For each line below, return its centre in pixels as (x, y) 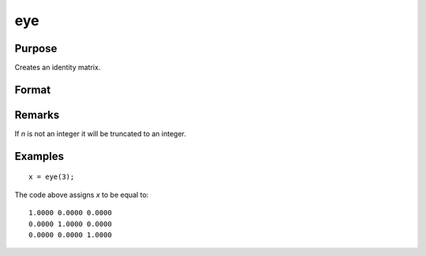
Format (33, 89)
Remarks (37, 115)
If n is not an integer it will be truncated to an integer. (101, 133)
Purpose (36, 48)
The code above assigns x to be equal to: (82, 195)
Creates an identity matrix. (58, 68)
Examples (39, 156)
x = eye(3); (52, 177)
